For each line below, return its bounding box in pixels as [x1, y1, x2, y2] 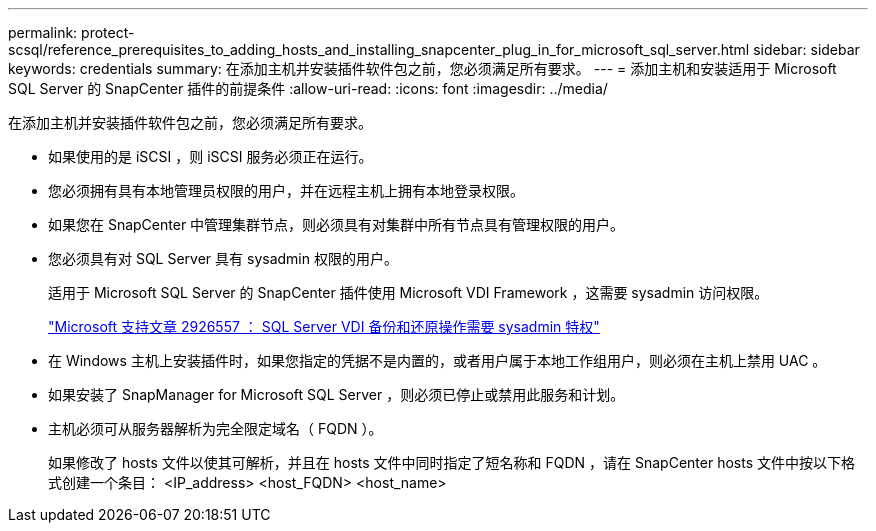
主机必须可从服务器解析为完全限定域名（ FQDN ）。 [48, 420, 383, 437]
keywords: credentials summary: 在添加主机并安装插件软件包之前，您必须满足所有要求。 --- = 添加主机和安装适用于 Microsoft [8, 60, 837, 77]
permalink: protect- [8, 24, 135, 41]
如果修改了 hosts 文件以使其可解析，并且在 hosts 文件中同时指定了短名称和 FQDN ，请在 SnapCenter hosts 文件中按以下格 [48, 454, 855, 471]
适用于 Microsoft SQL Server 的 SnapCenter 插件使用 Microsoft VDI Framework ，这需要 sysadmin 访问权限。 [48, 284, 769, 301]
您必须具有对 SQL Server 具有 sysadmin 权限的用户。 [48, 250, 398, 267]
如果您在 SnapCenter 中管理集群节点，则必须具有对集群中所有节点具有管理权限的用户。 [48, 216, 625, 233]
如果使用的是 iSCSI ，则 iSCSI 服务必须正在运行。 [48, 148, 373, 165]
